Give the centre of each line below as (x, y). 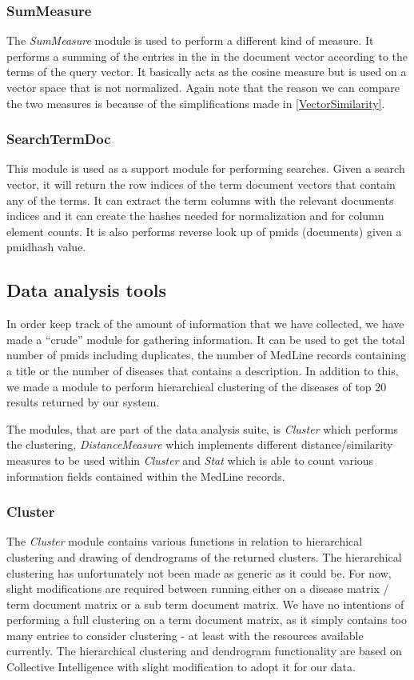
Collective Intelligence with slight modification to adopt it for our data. (181, 667)
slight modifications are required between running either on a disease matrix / (198, 588)
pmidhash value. (46, 247)
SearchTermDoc (59, 139)
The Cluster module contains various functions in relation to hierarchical (185, 541)
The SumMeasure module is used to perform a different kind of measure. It (190, 40)
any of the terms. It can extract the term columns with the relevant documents (200, 200)
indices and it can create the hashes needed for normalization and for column (195, 216)
